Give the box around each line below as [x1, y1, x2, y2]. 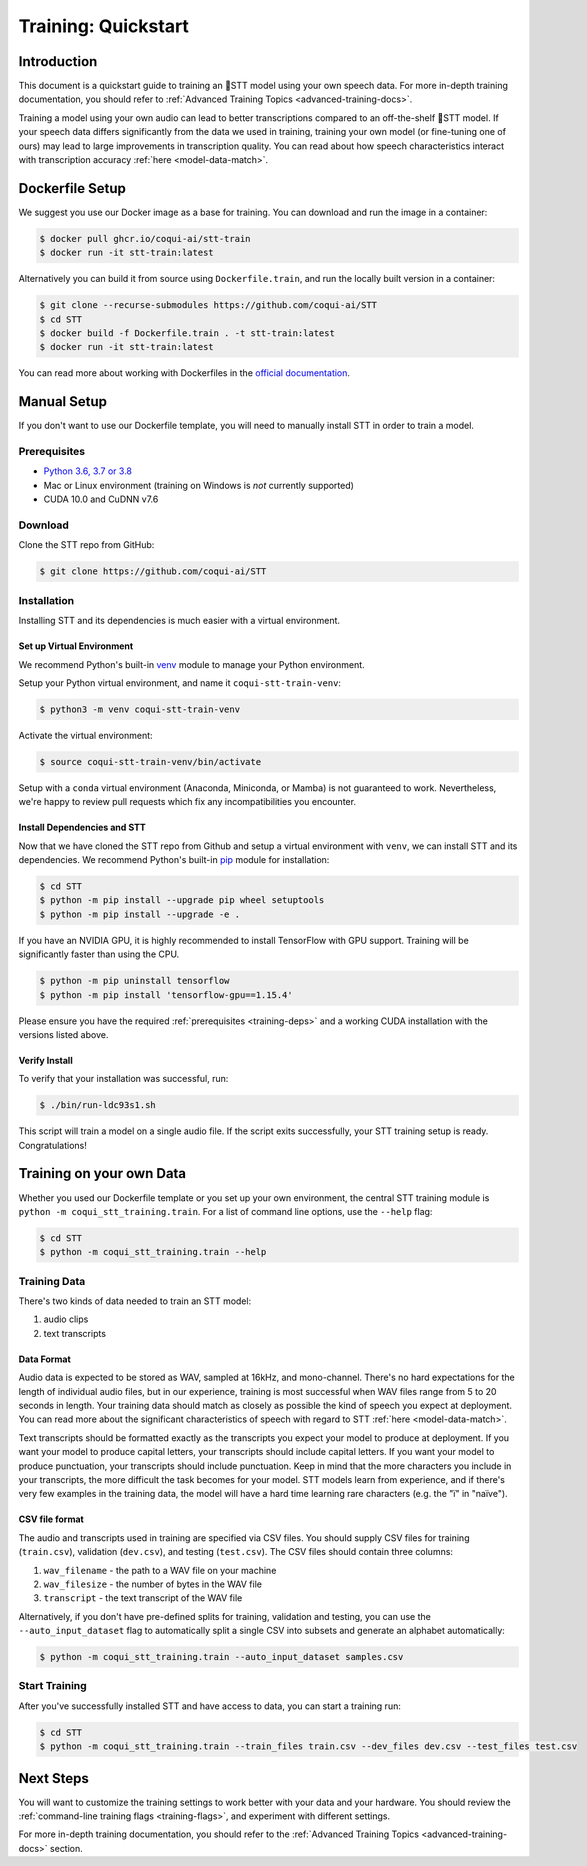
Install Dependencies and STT [18, 821, 147, 834]
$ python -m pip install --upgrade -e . [39, 908, 240, 920]
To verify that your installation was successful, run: [18, 1073, 229, 1085]
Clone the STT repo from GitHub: [18, 539, 155, 551]
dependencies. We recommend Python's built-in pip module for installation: [18, 854, 330, 865]
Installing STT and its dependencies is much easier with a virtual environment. [18, 615, 340, 627]
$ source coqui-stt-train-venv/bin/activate [39, 756, 262, 767]
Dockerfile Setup [18, 180, 127, 197]
